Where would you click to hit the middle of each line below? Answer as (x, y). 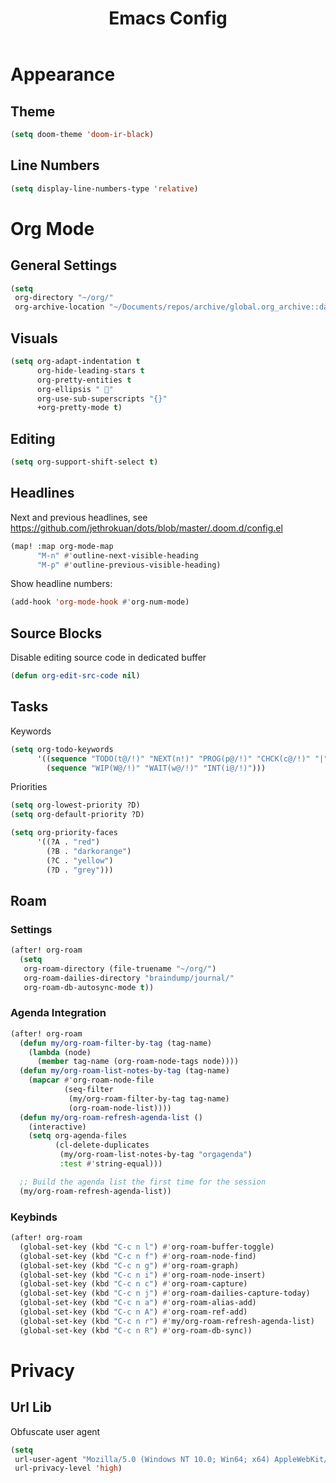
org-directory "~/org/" (64, 298)
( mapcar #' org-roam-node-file (91, 1080)
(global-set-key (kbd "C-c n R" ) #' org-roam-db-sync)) (136, 1330)
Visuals (34, 338)
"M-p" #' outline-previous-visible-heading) (129, 565)
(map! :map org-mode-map (62, 546)
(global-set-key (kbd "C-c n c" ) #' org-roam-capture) (133, 1284)
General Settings (64, 265)
